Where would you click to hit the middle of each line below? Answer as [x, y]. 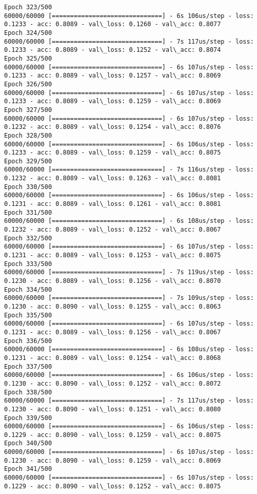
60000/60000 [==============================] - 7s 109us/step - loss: [129, 298]
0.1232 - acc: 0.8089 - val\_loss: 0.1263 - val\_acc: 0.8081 [113, 178]
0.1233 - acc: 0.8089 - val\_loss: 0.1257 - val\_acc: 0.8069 [113, 76]
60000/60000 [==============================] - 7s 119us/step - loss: [129, 272]
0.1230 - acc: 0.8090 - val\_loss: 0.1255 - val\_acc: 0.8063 [113, 306]
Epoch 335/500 [28, 315]
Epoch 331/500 [28, 212]
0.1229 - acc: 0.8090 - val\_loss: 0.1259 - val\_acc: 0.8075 [113, 435]
